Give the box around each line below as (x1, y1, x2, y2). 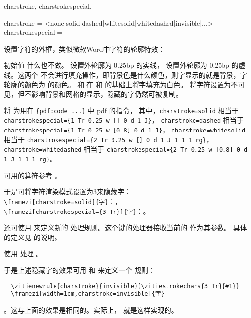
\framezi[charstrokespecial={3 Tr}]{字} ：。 (4, 206, 150, 216)
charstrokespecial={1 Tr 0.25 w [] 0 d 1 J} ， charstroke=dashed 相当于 (4, 115, 244, 125)
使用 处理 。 (4, 248, 43, 259)
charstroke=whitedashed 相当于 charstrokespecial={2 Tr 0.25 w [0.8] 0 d (4, 144, 248, 154)
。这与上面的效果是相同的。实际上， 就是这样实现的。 (4, 304, 178, 315)
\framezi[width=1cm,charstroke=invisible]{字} (11, 291, 165, 298)
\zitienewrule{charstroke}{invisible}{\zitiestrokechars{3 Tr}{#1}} (11, 282, 240, 290)
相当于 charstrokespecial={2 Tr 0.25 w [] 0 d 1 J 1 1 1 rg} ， (4, 134, 213, 144)
